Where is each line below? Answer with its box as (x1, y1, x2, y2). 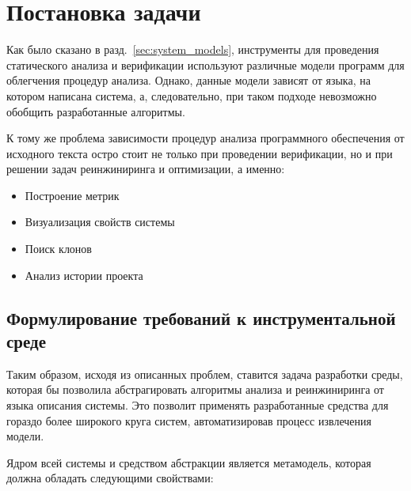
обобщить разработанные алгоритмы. (6, 103, 185, 119)
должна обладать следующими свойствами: (6, 470, 214, 486)
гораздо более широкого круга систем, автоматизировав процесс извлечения (6, 412, 371, 429)
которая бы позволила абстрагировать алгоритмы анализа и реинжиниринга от (6, 381, 384, 398)
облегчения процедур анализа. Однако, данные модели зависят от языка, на (6, 72, 371, 89)
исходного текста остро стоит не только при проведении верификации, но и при (6, 145, 393, 161)
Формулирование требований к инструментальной (6, 305, 396, 330)
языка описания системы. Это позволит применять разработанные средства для (6, 397, 389, 414)
